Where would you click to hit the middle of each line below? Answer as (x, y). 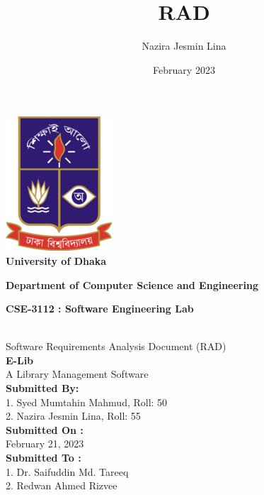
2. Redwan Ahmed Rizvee (62, 485)
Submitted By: (42, 388)
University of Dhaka (56, 260)
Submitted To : (44, 458)
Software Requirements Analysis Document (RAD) (116, 346)
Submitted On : (45, 429)
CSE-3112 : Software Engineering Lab (100, 309)
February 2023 (184, 69)
